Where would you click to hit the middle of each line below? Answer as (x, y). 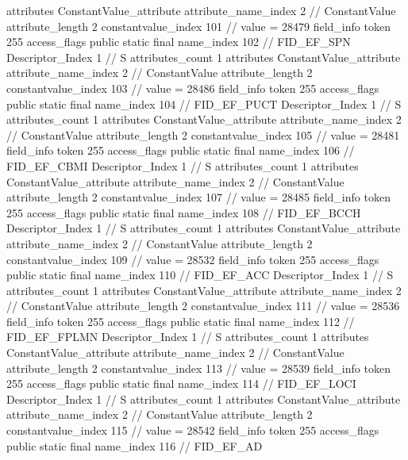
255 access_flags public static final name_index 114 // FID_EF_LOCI (181, 383)
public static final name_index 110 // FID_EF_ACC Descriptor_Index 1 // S (200, 275)
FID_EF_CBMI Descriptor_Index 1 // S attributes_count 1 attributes (183, 165)
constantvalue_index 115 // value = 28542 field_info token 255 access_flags (193, 430)
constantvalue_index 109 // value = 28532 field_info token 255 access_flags (193, 259)
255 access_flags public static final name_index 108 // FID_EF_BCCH (184, 212)
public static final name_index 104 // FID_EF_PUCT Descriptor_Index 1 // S (204, 103)
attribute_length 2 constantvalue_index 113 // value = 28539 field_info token (198, 368)
